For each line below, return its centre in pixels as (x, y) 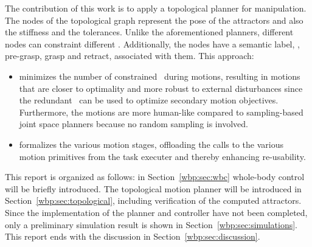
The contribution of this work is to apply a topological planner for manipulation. (156, 8)
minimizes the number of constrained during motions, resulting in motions (160, 76)
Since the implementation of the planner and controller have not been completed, (156, 212)
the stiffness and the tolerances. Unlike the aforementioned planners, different (149, 32)
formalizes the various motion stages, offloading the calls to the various (151, 144)
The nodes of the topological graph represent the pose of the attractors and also (154, 20)
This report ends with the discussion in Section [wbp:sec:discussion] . (133, 236)
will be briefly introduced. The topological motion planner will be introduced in (153, 188)
